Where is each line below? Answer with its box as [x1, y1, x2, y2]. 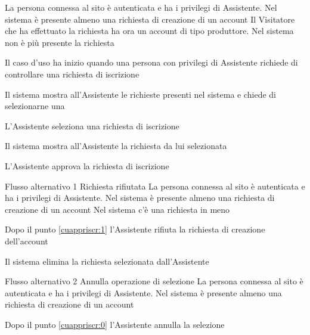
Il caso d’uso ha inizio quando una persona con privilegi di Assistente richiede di [5, 56, 298, 69]
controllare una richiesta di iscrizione [5, 67, 139, 80]
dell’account [5, 234, 48, 247]
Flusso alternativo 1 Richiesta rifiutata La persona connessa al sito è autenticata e [5, 179, 305, 192]
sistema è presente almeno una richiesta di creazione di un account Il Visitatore [5, 13, 295, 25]
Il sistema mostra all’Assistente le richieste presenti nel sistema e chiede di [5, 88, 276, 100]
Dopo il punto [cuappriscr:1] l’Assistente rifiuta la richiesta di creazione [5, 223, 265, 235]
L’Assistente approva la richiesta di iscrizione [5, 159, 169, 172]
